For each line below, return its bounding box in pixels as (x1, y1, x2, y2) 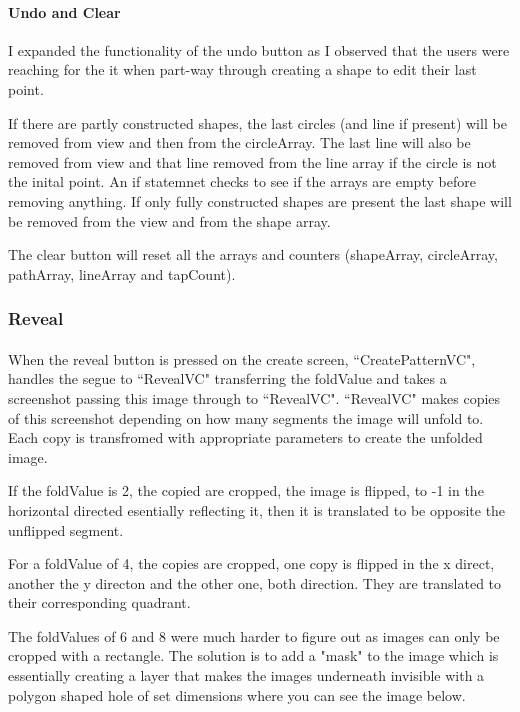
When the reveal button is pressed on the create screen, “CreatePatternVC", (8, 348, 476, 369)
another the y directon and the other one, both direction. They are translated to (8, 572, 502, 593)
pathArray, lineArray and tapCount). (8, 263, 236, 284)
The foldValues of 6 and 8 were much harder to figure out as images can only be (8, 625, 500, 646)
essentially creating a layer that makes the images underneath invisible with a (8, 665, 485, 686)
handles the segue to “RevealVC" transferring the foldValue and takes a (8, 368, 447, 389)
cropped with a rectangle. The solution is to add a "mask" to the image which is (8, 645, 499, 666)
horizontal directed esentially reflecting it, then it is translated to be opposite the (8, 499, 506, 520)
